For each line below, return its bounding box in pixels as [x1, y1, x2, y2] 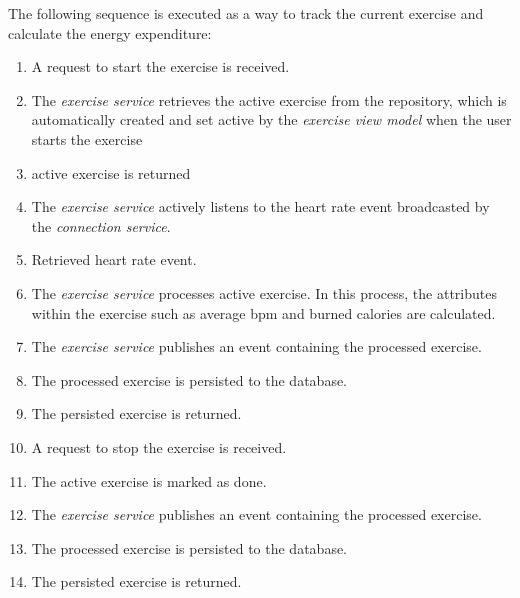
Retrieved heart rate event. [31, 249, 197, 270]
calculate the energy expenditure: [8, 22, 212, 43]
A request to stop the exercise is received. [31, 436, 287, 457]
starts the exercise [31, 128, 143, 149]
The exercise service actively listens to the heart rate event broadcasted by [31, 196, 490, 217]
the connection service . [31, 215, 171, 236]
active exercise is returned [31, 162, 191, 183]
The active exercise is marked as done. [31, 470, 267, 491]
